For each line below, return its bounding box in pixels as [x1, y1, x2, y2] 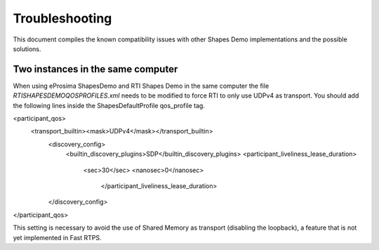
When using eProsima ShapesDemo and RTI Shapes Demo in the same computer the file [13, 81, 270, 90]
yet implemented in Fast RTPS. [13, 233, 102, 242]
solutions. [13, 44, 41, 53]
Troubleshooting [13, 11, 112, 26]
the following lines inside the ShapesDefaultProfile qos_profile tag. [13, 101, 205, 110]
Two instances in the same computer [13, 63, 178, 75]
